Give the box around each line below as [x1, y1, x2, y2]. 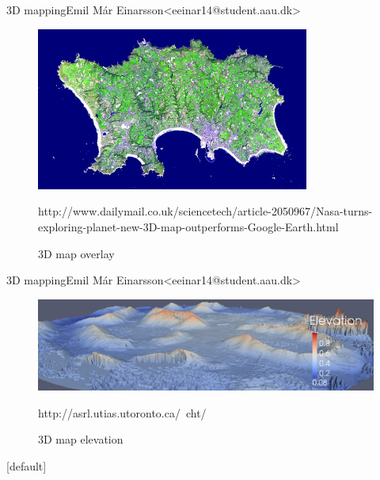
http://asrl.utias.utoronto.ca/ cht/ [38, 404, 207, 421]
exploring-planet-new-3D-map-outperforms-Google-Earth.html [38, 219, 339, 234]
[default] [6, 458, 47, 474]
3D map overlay [38, 245, 115, 261]
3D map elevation [38, 431, 123, 448]
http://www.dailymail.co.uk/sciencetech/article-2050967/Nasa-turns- [38, 203, 373, 219]
